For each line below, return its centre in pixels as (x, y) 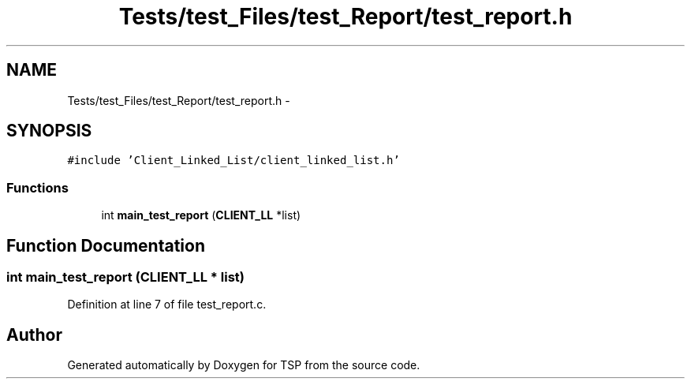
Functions (37, 187)
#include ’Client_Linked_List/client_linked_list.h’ (233, 161)
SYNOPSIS (49, 131)
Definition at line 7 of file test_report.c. (167, 305)
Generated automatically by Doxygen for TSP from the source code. (244, 365)
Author (34, 335)
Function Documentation (106, 245)
